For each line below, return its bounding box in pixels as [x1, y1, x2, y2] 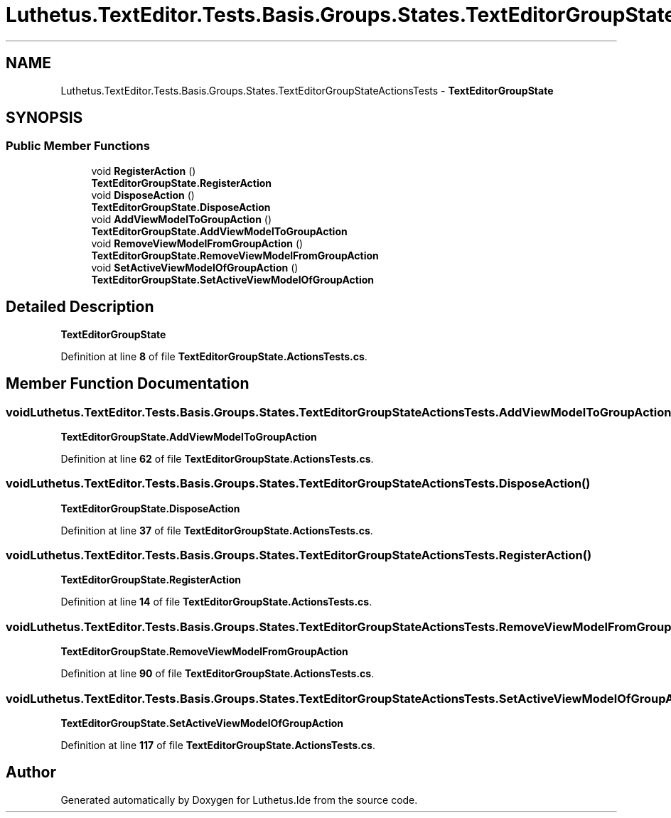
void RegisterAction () [91, 164, 196, 177]
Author [6, 763, 56, 782]
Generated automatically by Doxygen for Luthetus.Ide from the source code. [60, 793, 418, 806]
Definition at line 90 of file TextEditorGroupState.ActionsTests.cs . [60, 667, 375, 680]
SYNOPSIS [6, 109, 83, 127]
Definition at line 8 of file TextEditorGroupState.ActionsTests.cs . [60, 350, 367, 362]
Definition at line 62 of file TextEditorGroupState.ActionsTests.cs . [60, 452, 374, 465]
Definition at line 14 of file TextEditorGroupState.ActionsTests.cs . [60, 596, 372, 608]
